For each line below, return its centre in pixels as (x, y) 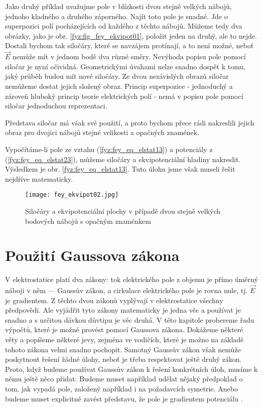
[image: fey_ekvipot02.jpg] (72, 195)
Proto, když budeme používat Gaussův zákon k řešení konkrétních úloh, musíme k (132, 369)
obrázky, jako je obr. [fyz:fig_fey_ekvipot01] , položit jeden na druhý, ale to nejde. (131, 35)
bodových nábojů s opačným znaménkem (88, 221)
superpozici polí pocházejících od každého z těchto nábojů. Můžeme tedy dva (124, 26)
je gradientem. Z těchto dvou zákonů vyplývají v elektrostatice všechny (114, 300)
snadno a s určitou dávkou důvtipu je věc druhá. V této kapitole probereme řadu (130, 319)
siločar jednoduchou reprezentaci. (56, 106)
